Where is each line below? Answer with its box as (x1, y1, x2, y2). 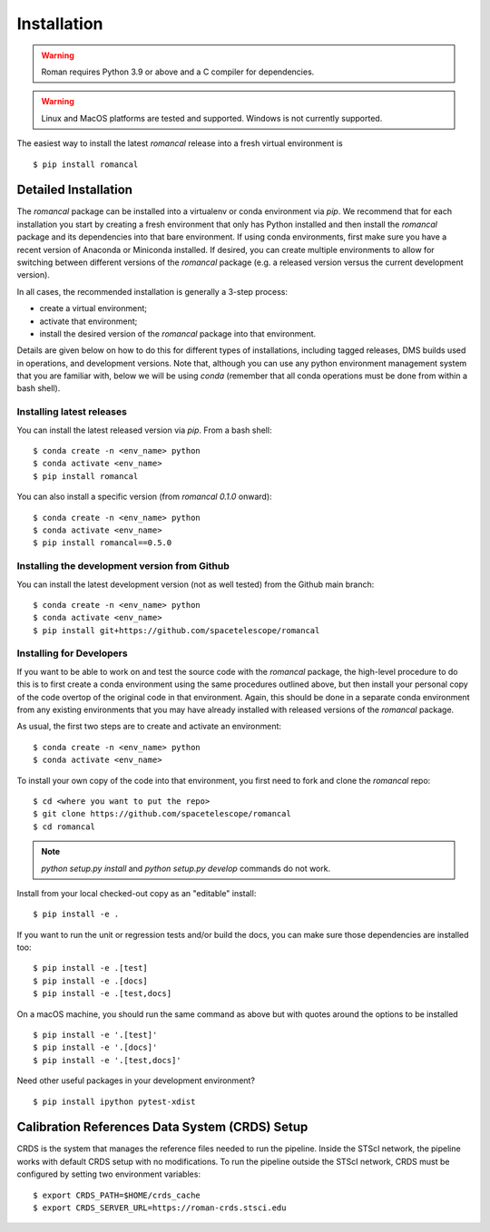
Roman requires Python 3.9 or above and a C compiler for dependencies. (41, 66, 315, 77)
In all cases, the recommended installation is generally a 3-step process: (16, 286, 289, 297)
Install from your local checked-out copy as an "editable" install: (16, 887, 257, 898)
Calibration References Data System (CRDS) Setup (16, 1120, 309, 1135)
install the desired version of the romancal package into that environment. (39, 328, 317, 339)
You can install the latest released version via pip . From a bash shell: (16, 425, 272, 435)
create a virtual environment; (39, 303, 148, 314)
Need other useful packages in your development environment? (16, 1075, 256, 1086)
